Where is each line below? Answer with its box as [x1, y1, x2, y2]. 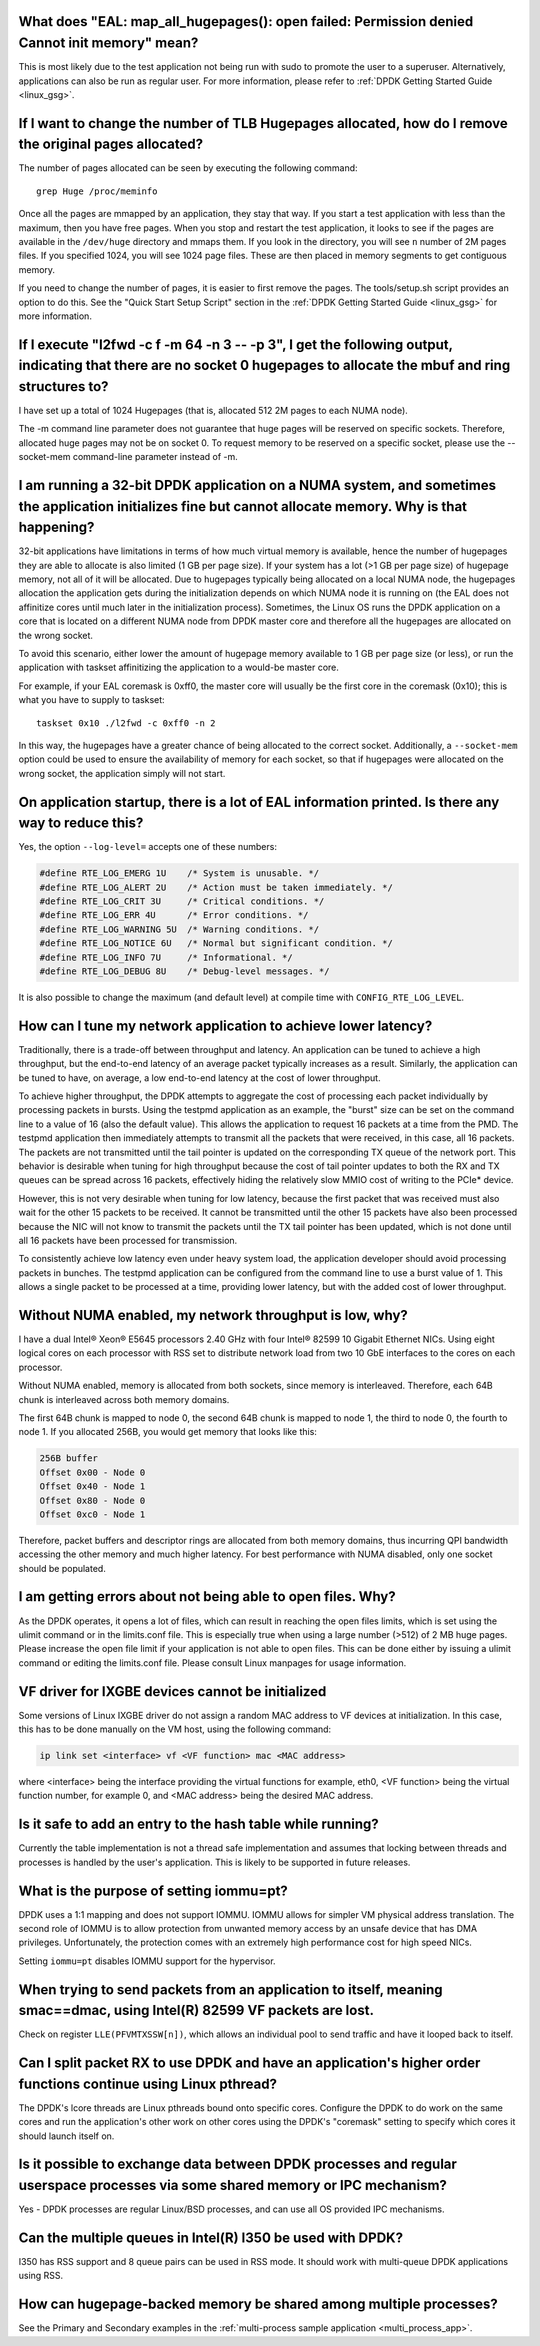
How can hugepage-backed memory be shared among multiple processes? [18, 2296, 499, 2313]
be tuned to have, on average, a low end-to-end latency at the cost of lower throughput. [18, 1071, 381, 1084]
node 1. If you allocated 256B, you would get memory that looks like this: [18, 1426, 317, 1438]
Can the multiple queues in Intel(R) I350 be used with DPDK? [18, 2229, 404, 2246]
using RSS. [18, 2270, 64, 2282]
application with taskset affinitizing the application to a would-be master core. [18, 661, 340, 674]
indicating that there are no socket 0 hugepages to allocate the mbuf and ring [18, 357, 511, 374]
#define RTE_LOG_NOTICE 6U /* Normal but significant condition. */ [39, 938, 394, 949]
